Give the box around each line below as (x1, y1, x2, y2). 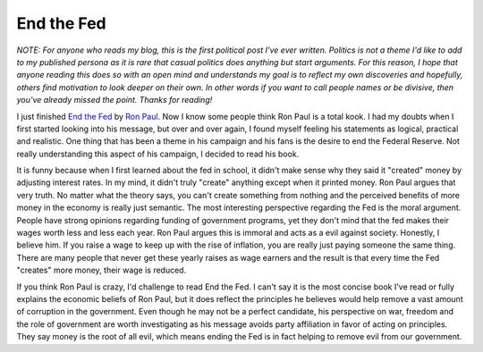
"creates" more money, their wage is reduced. (16, 264, 187, 276)
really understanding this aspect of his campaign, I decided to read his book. (16, 148, 300, 159)
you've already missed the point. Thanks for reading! (16, 95, 213, 105)
